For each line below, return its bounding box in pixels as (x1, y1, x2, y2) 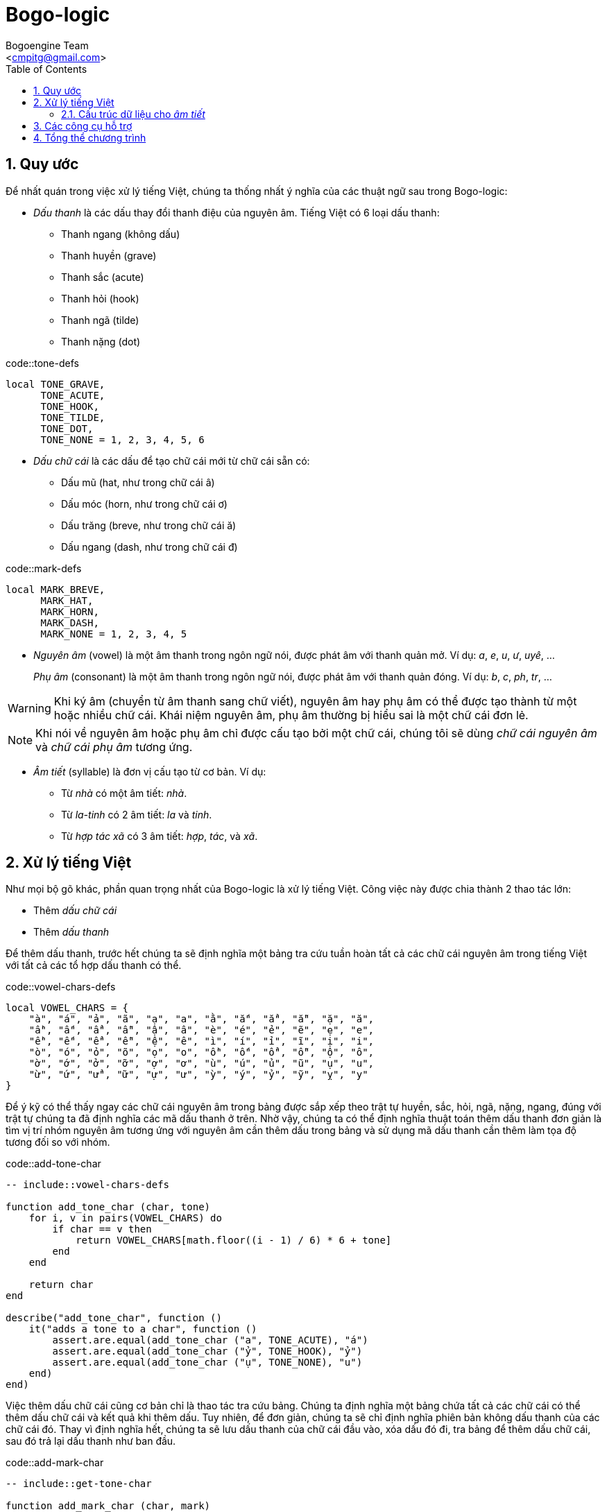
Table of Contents (6, 62, 87, 75)
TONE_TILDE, (40, 411, 105, 423)
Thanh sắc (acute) (61, 270, 144, 283)
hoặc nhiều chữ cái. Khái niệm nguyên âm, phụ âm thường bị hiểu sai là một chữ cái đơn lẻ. (53, 707, 529, 722)
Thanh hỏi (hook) (61, 292, 139, 304)
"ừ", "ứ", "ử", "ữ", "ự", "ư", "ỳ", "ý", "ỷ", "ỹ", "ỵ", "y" (28, 1069, 368, 1081)
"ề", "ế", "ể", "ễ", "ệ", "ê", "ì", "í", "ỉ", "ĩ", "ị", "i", (28, 1036, 375, 1047)
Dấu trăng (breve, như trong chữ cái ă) (61, 519, 237, 531)
